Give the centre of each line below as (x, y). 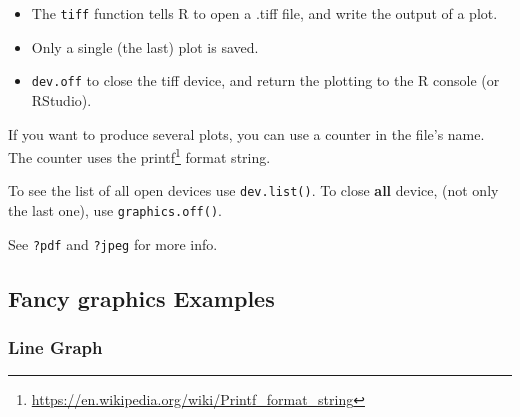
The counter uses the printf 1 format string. (139, 155)
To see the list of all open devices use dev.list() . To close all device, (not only (253, 190)
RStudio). (61, 99)
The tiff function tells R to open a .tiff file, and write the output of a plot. (264, 13)
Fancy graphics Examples (141, 297)
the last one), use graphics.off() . (115, 210)
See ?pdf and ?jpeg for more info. (113, 243)
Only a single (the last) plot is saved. (145, 46)
